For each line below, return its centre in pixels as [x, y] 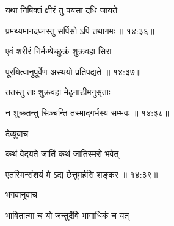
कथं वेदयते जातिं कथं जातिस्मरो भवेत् [62, 154]
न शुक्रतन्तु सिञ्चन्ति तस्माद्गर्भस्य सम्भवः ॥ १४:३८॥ [87, 112]
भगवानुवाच [22, 195]
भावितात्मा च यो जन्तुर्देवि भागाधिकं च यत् [67, 215]
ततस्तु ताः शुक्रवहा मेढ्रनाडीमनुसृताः [58, 92]
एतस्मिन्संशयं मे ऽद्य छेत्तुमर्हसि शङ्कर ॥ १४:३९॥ [82, 174]
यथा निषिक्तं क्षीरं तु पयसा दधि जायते [62, 10]
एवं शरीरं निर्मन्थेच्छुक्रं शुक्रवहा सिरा [59, 51]
